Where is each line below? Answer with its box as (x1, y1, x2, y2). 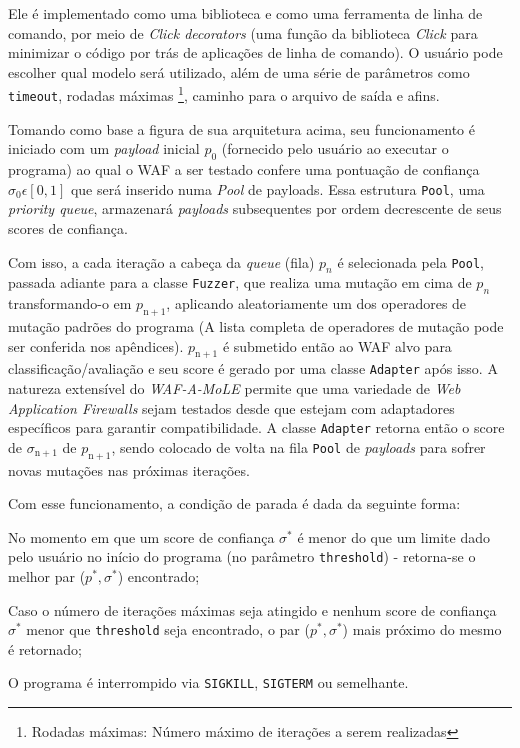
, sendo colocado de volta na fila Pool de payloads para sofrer (111, 436, 486, 457)
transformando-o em (8, 293, 132, 314)
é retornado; (8, 638, 82, 659)
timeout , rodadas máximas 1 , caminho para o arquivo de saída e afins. (8, 82, 440, 106)
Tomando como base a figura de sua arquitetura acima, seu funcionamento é (8, 118, 475, 139)
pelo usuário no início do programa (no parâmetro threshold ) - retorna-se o (8, 546, 476, 567)
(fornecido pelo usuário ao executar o (221, 138, 449, 159)
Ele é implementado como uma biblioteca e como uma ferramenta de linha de (8, 3, 483, 23)
